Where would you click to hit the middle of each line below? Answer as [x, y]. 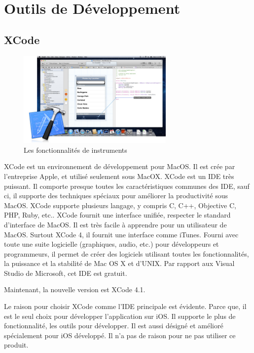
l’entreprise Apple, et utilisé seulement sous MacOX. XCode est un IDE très [119, 176]
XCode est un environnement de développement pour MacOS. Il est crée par [120, 166]
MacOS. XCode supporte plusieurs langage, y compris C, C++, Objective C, [120, 205]
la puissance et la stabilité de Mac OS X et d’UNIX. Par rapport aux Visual [119, 263]
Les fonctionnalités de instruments [75, 150]
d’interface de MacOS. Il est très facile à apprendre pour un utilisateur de [115, 224]
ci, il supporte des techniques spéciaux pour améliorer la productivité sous [116, 196]
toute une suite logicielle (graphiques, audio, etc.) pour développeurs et [111, 244]
